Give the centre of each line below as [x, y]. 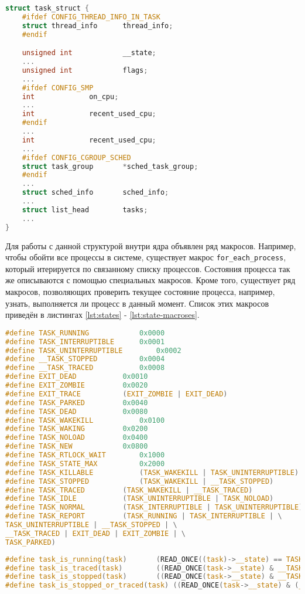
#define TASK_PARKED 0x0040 [77, 403]
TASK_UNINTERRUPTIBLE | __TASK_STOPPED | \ [91, 525]
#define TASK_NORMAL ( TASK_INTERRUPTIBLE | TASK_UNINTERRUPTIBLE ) [154, 508]
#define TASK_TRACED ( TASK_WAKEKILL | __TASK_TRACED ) [129, 490]
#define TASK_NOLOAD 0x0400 [77, 438]
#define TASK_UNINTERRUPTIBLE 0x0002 [93, 350]
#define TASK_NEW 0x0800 [77, 447]
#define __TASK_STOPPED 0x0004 [85, 359]
